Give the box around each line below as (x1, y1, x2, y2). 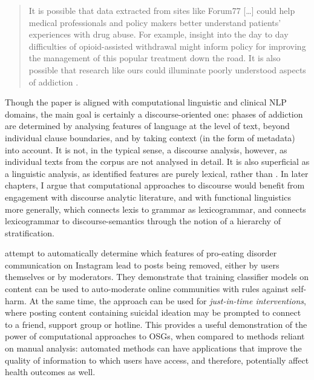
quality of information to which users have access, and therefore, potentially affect (5, 353, 309, 366)
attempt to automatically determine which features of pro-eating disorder (5, 247, 277, 259)
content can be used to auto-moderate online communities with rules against (5, 282, 289, 295)
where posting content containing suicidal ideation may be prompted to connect (5, 306, 301, 319)
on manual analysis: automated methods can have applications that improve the (5, 342, 302, 355)
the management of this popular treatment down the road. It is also (28, 52, 281, 64)
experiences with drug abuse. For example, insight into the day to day (28, 28, 289, 41)
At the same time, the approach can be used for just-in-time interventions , (29, 294, 306, 307)
